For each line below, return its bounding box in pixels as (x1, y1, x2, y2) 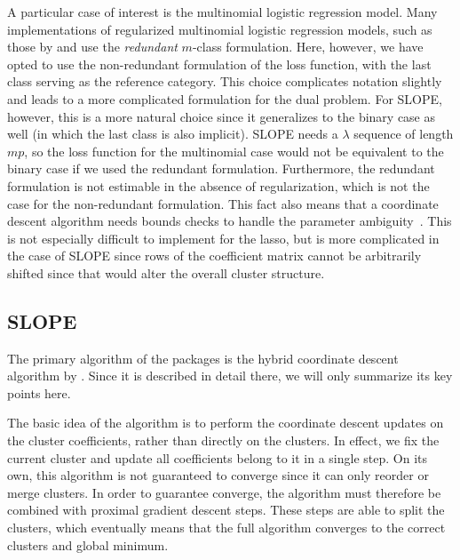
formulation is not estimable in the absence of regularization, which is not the (7, 176, 430, 195)
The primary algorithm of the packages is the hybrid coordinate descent (7, 348, 399, 367)
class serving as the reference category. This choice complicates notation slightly (7, 72, 442, 91)
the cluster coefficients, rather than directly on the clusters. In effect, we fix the (7, 431, 440, 450)
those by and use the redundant (7, 37, 178, 56)
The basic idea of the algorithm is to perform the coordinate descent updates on (7, 413, 444, 432)
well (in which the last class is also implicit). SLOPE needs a (7, 124, 338, 143)
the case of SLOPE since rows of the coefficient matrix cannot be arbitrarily (7, 246, 422, 265)
